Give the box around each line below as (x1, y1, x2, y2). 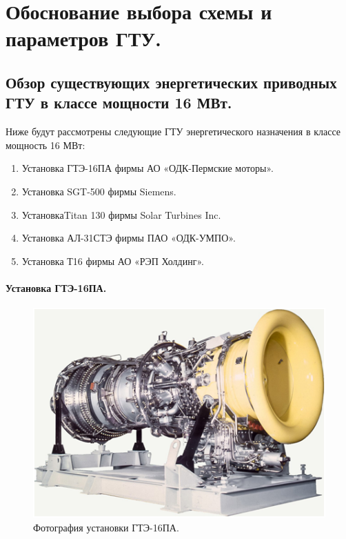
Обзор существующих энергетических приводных (6, 71, 337, 92)
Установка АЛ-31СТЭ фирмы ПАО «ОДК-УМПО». (21, 231, 236, 245)
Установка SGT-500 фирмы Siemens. (21, 184, 176, 198)
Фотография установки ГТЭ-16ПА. (33, 520, 179, 535)
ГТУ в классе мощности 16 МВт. (6, 92, 232, 113)
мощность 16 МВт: (6, 137, 85, 152)
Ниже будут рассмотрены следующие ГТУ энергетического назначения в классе (6, 124, 341, 139)
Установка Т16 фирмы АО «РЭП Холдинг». (21, 253, 204, 268)
